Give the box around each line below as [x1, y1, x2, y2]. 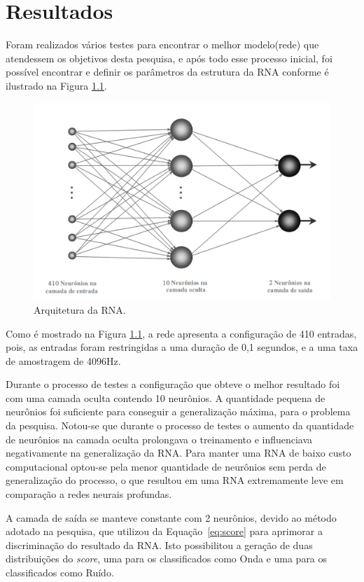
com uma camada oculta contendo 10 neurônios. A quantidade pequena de [6, 390, 325, 405]
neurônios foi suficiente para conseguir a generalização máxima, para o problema [6, 404, 351, 419]
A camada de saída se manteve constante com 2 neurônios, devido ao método [6, 510, 337, 525]
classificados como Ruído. [6, 565, 114, 580]
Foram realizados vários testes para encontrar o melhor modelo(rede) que [6, 37, 319, 52]
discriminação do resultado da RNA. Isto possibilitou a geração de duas [6, 537, 313, 552]
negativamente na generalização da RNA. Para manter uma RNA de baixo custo [6, 445, 351, 460]
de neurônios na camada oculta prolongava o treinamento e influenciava [6, 431, 313, 446]
